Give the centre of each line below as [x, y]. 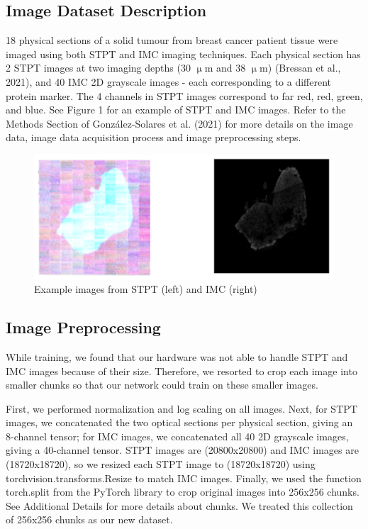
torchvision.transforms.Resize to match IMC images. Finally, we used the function [184, 478]
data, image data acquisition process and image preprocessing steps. [154, 137]
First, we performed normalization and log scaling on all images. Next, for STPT [182, 408]
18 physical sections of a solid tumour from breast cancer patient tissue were [172, 40]
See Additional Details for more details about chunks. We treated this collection [179, 505]
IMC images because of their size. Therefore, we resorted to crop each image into [182, 371]
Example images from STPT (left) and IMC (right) [146, 289]
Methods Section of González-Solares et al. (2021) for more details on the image [179, 123]
